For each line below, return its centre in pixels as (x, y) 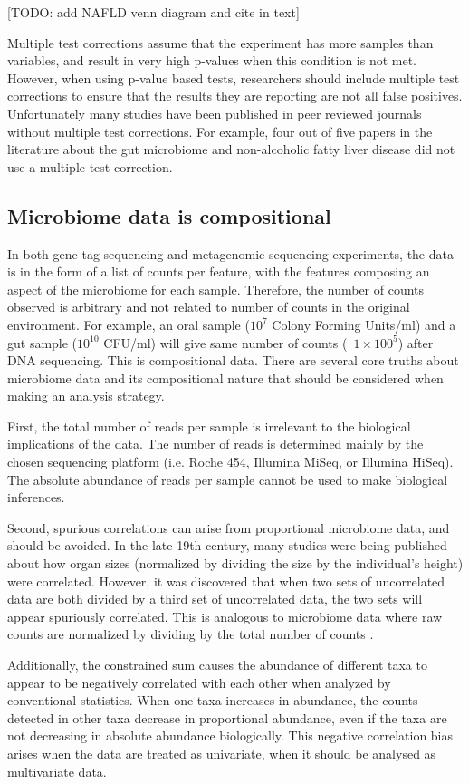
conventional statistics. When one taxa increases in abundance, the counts (213, 700)
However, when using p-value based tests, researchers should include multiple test (234, 77)
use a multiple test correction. (90, 166)
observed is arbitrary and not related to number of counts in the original (209, 307)
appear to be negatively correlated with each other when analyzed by (199, 682)
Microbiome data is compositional (169, 215)
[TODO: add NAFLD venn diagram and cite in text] (153, 12)
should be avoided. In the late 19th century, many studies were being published (227, 545)
